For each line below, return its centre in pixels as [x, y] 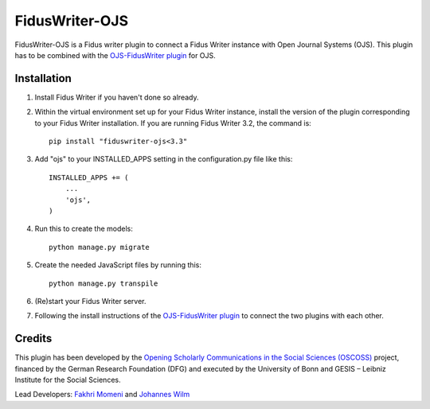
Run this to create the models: [84, 229]
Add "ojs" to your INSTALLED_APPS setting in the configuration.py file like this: [164, 159]
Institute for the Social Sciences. [68, 380]
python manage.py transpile [104, 283]
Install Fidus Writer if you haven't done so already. [117, 97]
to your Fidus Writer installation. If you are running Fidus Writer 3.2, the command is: [173, 123]
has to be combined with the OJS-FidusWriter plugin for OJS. [115, 55]
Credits [33, 339]
